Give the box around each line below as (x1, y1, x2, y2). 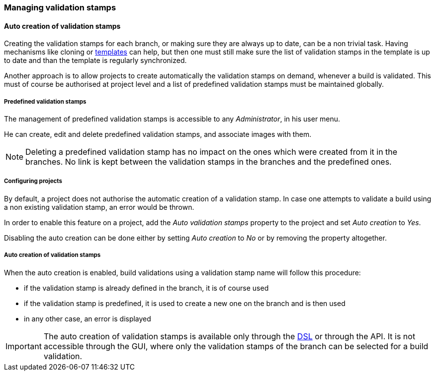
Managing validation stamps (4, 2, 116, 12)
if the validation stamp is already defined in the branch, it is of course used (24, 283, 269, 292)
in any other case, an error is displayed (24, 314, 151, 323)
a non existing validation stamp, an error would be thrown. (4, 202, 194, 211)
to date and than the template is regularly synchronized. (4, 56, 187, 65)
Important (5, 341, 42, 351)
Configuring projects (4, 178, 63, 185)
